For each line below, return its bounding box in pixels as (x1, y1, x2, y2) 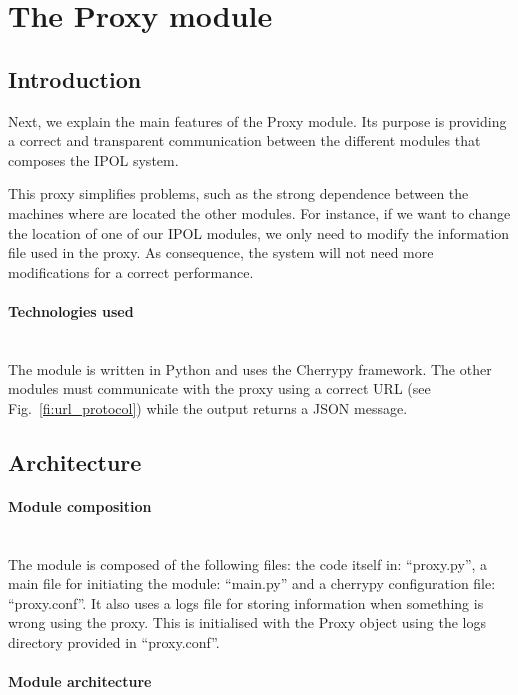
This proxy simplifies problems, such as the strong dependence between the (8, 183, 469, 204)
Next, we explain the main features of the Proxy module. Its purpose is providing (8, 110, 507, 131)
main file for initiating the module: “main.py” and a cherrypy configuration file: (8, 573, 496, 594)
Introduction (8, 63, 142, 94)
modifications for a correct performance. (8, 261, 254, 282)
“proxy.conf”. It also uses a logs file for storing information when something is (8, 592, 484, 613)
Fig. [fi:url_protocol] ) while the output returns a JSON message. (8, 397, 408, 418)
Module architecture (8, 671, 152, 692)
